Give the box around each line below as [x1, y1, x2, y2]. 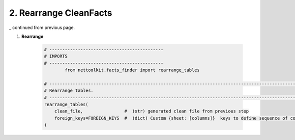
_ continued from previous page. [9, 25, 75, 30]
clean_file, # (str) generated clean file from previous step [54, 109, 249, 114]
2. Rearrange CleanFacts [9, 7, 113, 18]
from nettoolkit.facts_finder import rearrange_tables [64, 67, 200, 73]
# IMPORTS [44, 54, 68, 59]
